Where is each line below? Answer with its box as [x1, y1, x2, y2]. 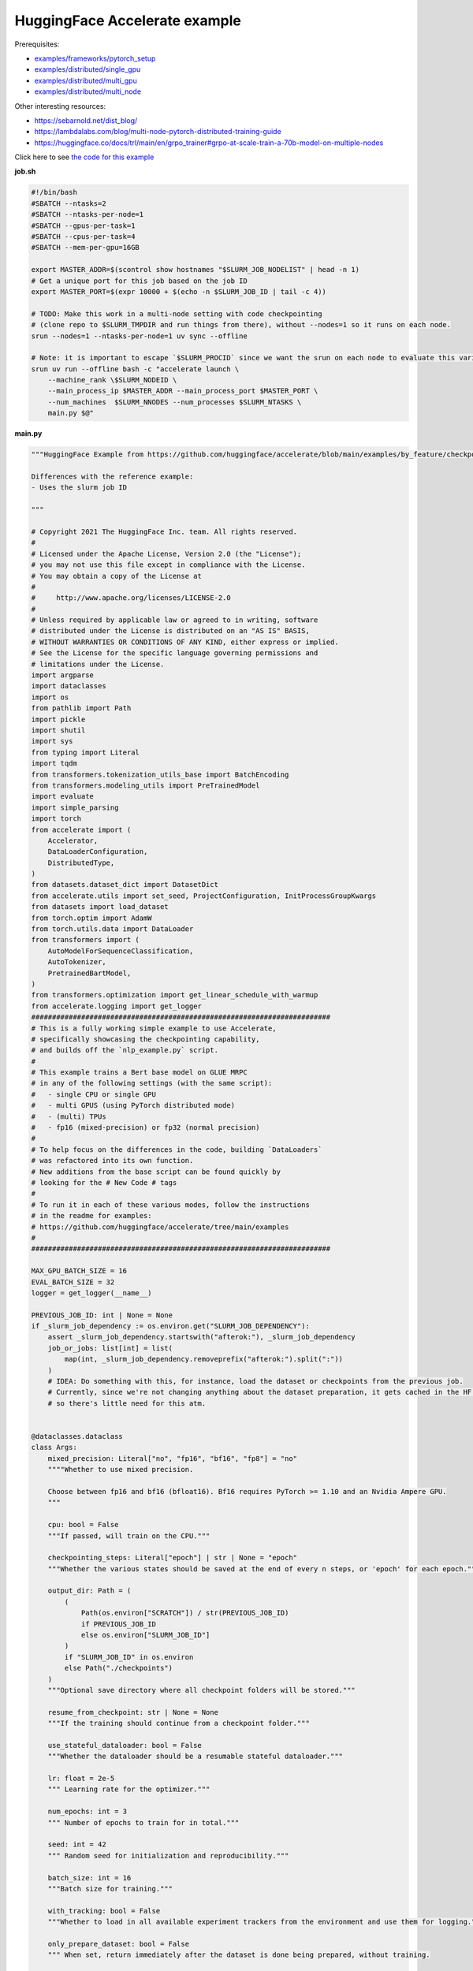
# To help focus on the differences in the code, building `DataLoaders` [31, 1145, 322, 1154]
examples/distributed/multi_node [34, 87, 142, 96]
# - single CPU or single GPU [31, 1090, 157, 1099]
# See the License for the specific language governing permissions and [31, 649, 318, 658]
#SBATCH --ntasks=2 [31, 199, 106, 208]
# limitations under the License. [31, 659, 165, 669]
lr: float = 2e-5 [47, 1774, 115, 1783]
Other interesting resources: [14, 101, 106, 110]
